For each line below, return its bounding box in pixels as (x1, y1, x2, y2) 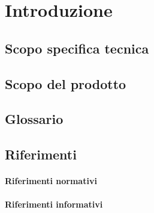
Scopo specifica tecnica (5, 39, 149, 57)
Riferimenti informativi (5, 198, 103, 211)
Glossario (5, 110, 64, 128)
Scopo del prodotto (5, 74, 126, 93)
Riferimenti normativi (5, 174, 97, 187)
